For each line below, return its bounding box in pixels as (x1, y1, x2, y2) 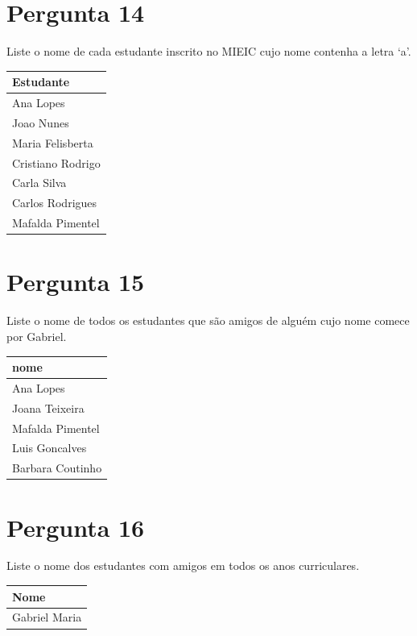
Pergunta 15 (6, 265, 145, 298)
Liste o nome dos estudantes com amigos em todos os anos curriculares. (6, 557, 360, 574)
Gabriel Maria (12, 609, 82, 626)
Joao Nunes (12, 114, 69, 131)
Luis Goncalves (12, 439, 87, 456)
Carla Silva (12, 174, 67, 191)
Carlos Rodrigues (12, 194, 97, 211)
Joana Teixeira (12, 399, 85, 416)
